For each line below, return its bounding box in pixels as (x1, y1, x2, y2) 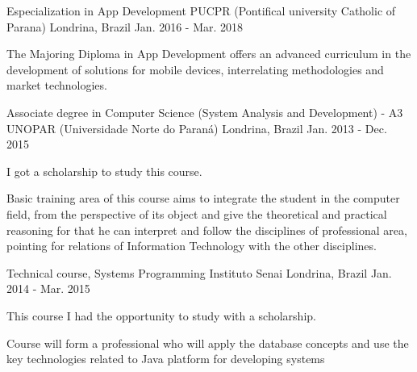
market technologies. (6, 77, 107, 94)
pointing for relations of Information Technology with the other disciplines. (6, 237, 377, 254)
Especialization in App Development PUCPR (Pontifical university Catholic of (6, 2, 396, 19)
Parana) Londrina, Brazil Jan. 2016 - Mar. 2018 (6, 18, 244, 35)
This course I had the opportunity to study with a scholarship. (6, 307, 316, 324)
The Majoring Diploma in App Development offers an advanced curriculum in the (6, 45, 411, 62)
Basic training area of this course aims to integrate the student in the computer (6, 190, 400, 207)
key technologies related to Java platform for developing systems (6, 350, 325, 367)
